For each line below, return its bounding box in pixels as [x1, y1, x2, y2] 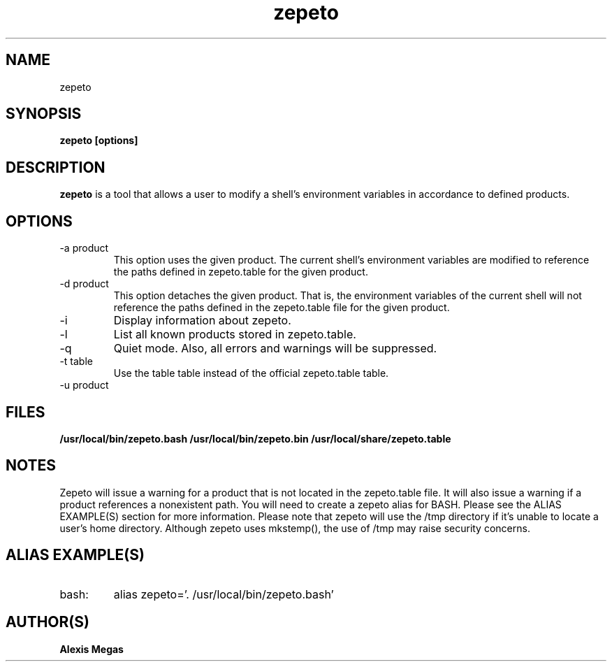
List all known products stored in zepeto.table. [113, 327, 356, 342]
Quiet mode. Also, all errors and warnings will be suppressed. [113, 341, 437, 356]
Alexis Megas [59, 643, 124, 655]
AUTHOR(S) [6, 613, 89, 631]
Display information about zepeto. [113, 313, 291, 328]
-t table [59, 355, 93, 368]
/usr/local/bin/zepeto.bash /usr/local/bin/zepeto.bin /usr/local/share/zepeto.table [59, 432, 451, 445]
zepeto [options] [59, 134, 138, 147]
